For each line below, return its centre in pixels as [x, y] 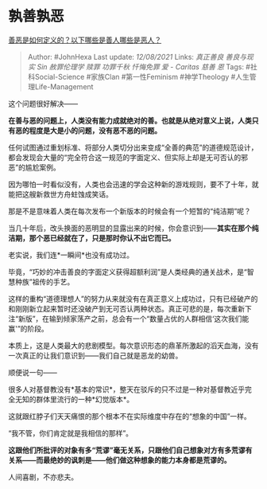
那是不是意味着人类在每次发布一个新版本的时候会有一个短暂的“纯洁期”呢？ [130, 211]
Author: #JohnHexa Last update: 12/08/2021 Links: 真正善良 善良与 [137, 57]
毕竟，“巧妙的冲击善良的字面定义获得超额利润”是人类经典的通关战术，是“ [128, 272]
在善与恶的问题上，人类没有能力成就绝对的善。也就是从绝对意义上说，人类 [130, 120]
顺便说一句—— [33, 372]
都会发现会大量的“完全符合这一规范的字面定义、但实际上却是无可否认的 [125, 157]
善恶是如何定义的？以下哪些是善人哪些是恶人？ [85, 40]
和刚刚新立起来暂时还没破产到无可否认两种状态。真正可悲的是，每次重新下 [130, 308]
